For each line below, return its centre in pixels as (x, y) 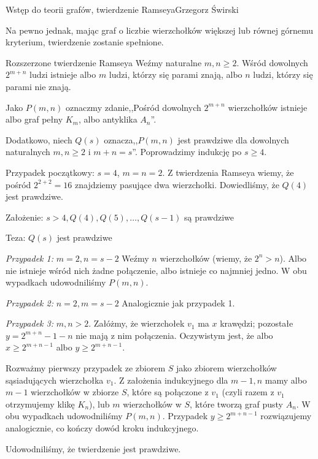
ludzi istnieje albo (63, 74)
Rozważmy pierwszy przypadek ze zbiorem (86, 368)
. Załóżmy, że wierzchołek (137, 323)
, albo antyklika (108, 119)
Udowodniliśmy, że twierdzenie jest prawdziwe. (93, 448)
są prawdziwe (209, 217)
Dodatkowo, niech (39, 139)
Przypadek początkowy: (50, 172)
